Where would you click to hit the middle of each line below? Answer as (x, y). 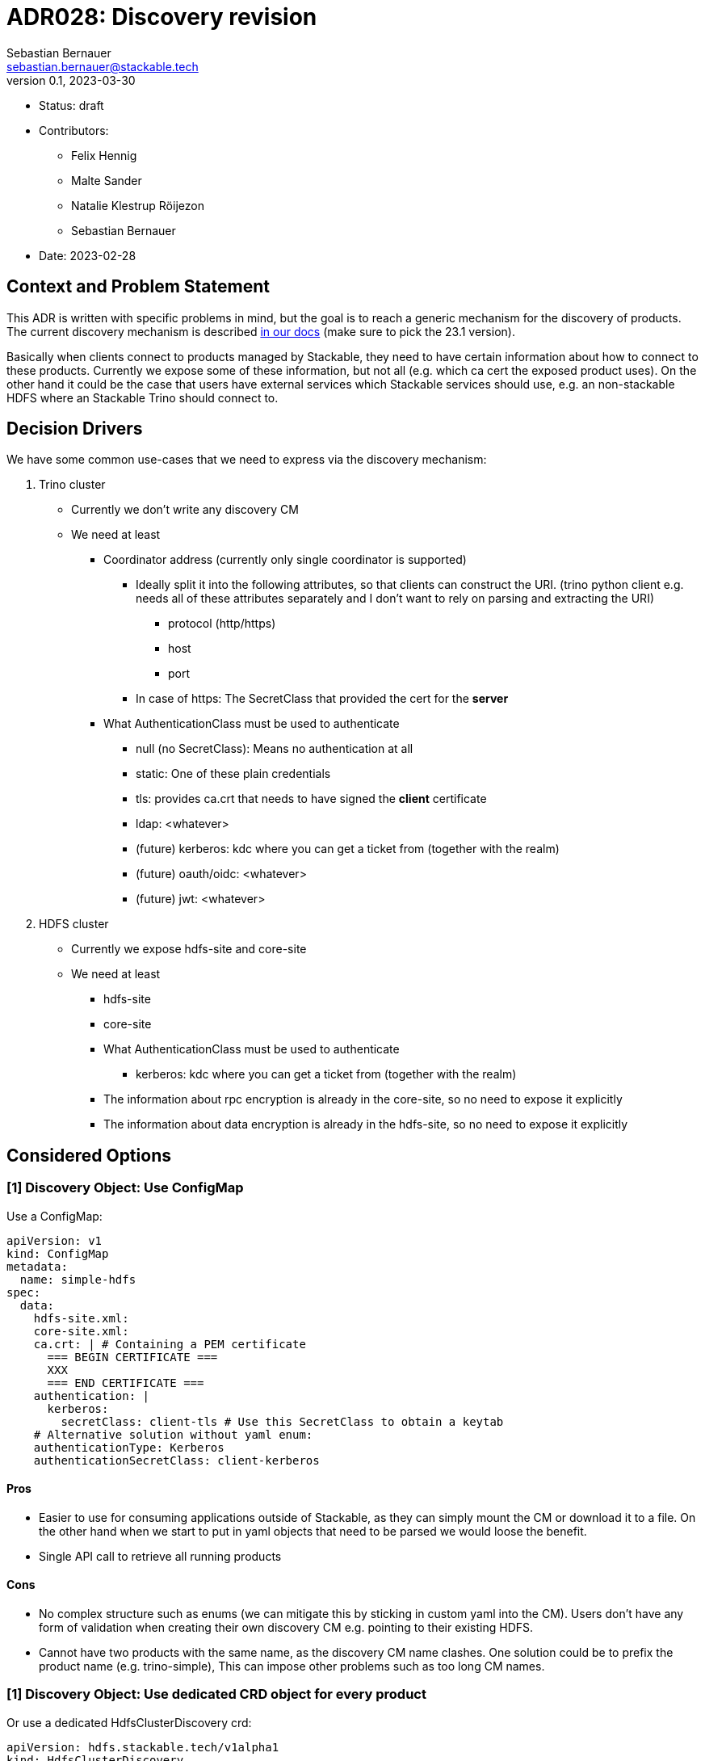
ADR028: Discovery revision (162, 17)
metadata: (37, 1266)
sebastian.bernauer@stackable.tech (103, 66)
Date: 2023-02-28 (88, 255)
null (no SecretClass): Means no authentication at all (275, 749)
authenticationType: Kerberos (129, 1447)
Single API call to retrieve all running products (160, 1556)
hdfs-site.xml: (81, 1318)
